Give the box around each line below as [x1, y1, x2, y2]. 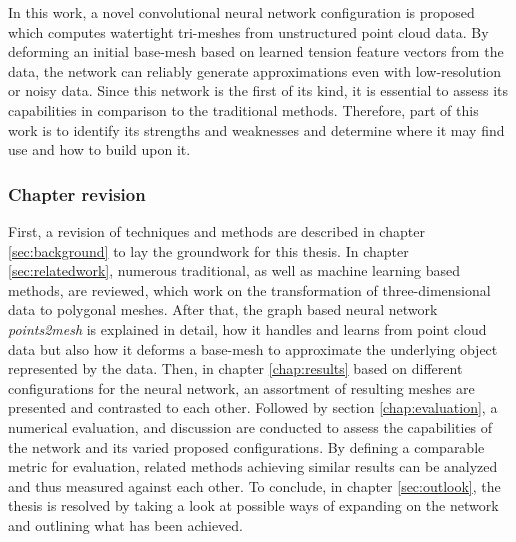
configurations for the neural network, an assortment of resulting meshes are [8, 377, 475, 398]
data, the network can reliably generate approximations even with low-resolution [8, 60, 502, 81]
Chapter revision [8, 181, 146, 206]
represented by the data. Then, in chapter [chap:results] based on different [8, 358, 463, 379]
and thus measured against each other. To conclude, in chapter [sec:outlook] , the [8, 475, 501, 496]
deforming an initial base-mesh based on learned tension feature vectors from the [8, 41, 504, 62]
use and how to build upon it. [8, 139, 191, 160]
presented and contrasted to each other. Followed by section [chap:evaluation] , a [8, 397, 498, 418]
